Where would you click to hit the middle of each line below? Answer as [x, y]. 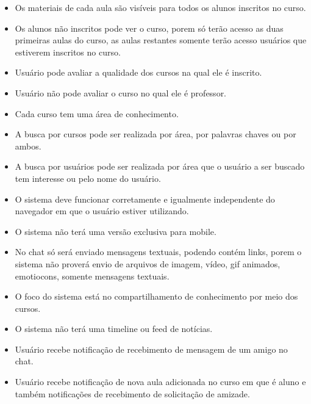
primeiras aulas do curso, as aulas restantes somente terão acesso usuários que [161, 40]
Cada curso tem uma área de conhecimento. [97, 113]
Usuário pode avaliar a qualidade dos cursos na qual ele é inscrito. [138, 72]
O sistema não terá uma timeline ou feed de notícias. [114, 329]
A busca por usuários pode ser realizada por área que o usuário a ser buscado [160, 166]
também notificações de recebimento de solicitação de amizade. [132, 393]
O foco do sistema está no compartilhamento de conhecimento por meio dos [156, 296]
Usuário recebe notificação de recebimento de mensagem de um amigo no [151, 349]
